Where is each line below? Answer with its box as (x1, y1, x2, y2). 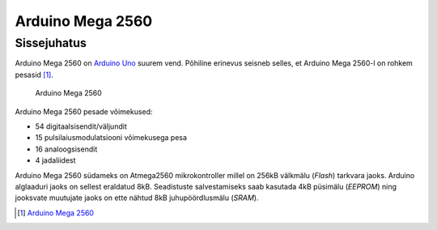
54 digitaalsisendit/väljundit (35, 121, 127, 131)
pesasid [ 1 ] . (15, 70, 54, 79)
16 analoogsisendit (35, 144, 98, 154)
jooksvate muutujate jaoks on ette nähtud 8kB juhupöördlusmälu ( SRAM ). (15, 193, 259, 202)
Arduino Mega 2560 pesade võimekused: (15, 106, 153, 117)
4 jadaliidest (35, 155, 76, 165)
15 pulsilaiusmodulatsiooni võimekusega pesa (35, 133, 188, 143)
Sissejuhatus (15, 36, 87, 50)
